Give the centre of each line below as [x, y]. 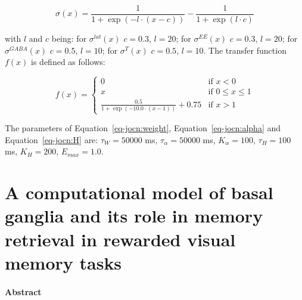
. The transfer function [245, 50]
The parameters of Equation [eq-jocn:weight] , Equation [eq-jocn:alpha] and [143, 128]
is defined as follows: [68, 62]
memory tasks [63, 262]
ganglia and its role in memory [134, 216]
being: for [69, 38]
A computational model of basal [139, 192]
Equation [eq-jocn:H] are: [52, 139]
